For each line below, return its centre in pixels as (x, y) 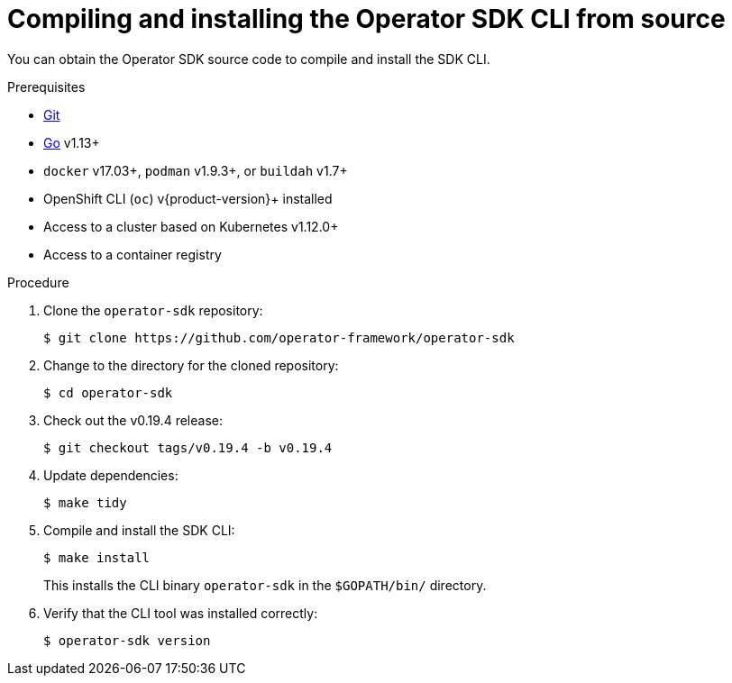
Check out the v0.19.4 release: (133, 420)
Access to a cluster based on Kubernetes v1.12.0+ (191, 226)
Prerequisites (46, 87)
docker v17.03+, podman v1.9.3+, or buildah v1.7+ (196, 170)
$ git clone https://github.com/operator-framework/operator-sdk (279, 337)
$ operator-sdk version (127, 640)
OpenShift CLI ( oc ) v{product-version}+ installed (188, 198)
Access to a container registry (133, 254)
